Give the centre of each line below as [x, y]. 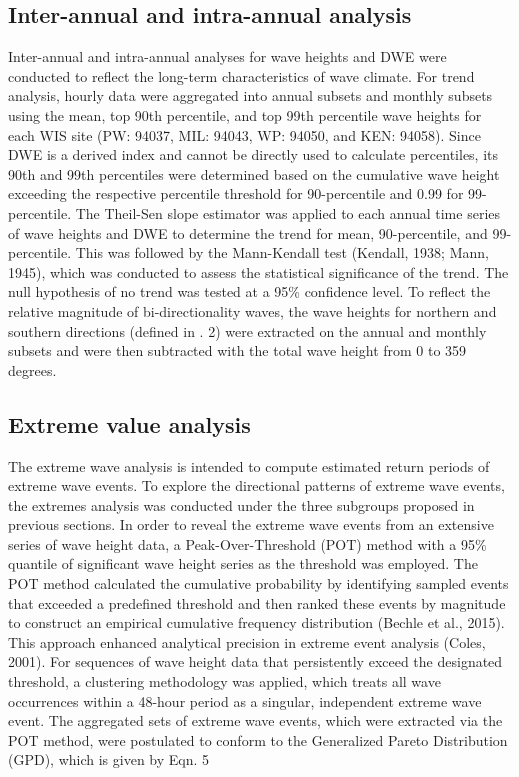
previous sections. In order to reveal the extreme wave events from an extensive [251, 524]
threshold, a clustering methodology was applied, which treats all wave [224, 681]
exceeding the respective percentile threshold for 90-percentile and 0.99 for [236, 193]
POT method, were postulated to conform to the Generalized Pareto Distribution [258, 739]
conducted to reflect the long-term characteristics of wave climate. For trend [241, 75]
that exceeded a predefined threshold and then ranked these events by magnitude [257, 602]
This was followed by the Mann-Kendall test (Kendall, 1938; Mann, [282, 252]
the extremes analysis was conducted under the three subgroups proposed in [241, 504]
